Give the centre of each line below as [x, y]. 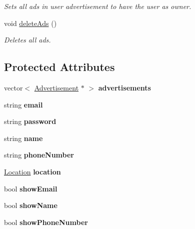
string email [23, 104]
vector [13, 87]
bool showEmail [31, 188]
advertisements [124, 87]
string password [30, 121]
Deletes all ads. [27, 40]
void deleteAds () [30, 23]
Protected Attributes [59, 67]
